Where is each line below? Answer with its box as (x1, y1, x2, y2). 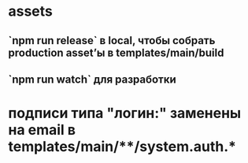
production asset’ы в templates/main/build (8, 46, 224, 59)
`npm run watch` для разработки (8, 72, 177, 86)
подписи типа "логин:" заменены (8, 105, 242, 122)
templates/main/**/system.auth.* (8, 138, 237, 156)
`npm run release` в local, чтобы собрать (8, 34, 216, 47)
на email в (8, 121, 76, 139)
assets (8, 2, 54, 20)
